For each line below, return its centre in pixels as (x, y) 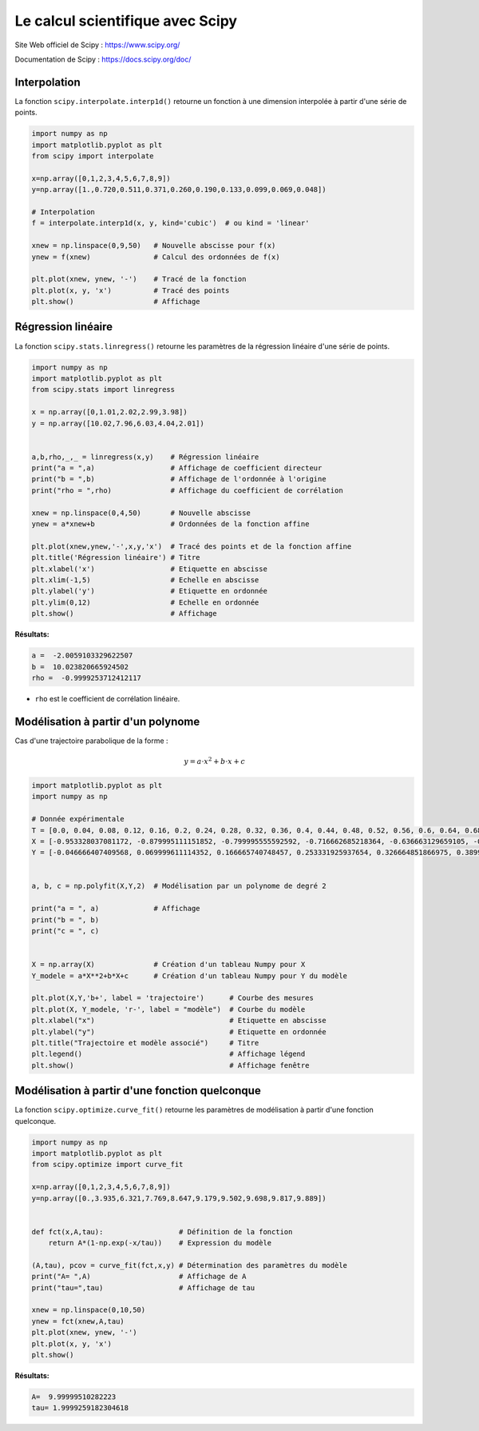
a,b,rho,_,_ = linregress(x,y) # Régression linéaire (145, 457)
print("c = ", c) (65, 931)
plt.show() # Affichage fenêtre (170, 1065)
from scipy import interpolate (93, 156)
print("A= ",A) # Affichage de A (139, 1277)
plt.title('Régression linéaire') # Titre (116, 558)
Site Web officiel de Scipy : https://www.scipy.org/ (97, 45)
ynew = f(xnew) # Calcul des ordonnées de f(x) (156, 257)
